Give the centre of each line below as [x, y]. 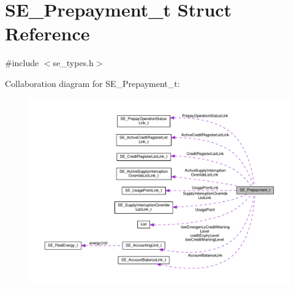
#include [22, 63]
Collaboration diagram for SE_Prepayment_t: [92, 83]
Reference [47, 33]
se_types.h [73, 63]
